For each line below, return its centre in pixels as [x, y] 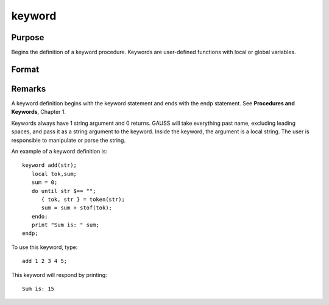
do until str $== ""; [64, 191]
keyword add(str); [50, 165]
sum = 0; [44, 182]
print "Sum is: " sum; [65, 225]
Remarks [29, 89]
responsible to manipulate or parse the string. [69, 140]
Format [25, 69]
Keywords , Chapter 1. [39, 112]
